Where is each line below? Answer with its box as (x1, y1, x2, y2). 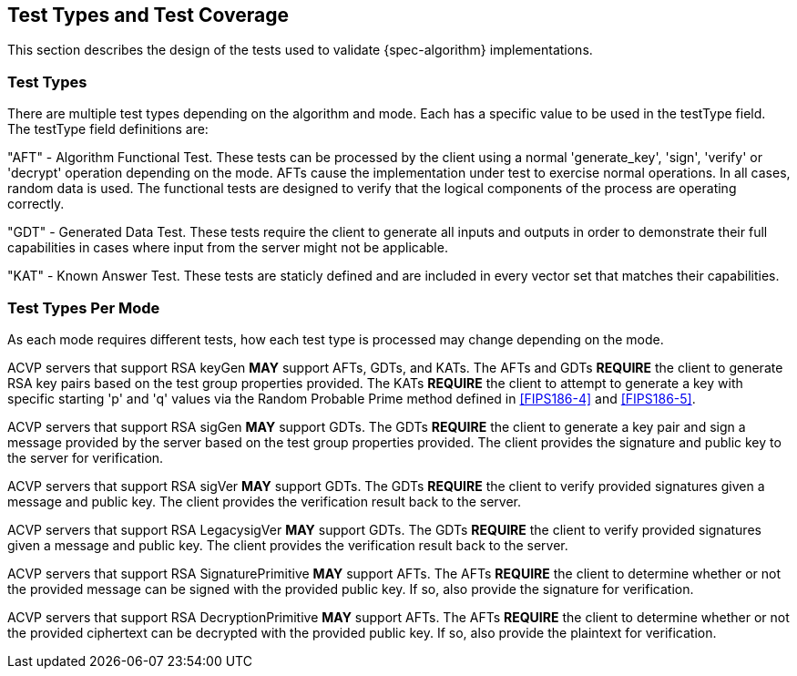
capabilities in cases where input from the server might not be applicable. (7, 240, 448, 256)
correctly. (7, 196, 65, 212)
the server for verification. (7, 449, 164, 466)
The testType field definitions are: (7, 121, 209, 138)
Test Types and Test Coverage (7, 4, 289, 26)
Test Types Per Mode (7, 298, 160, 317)
